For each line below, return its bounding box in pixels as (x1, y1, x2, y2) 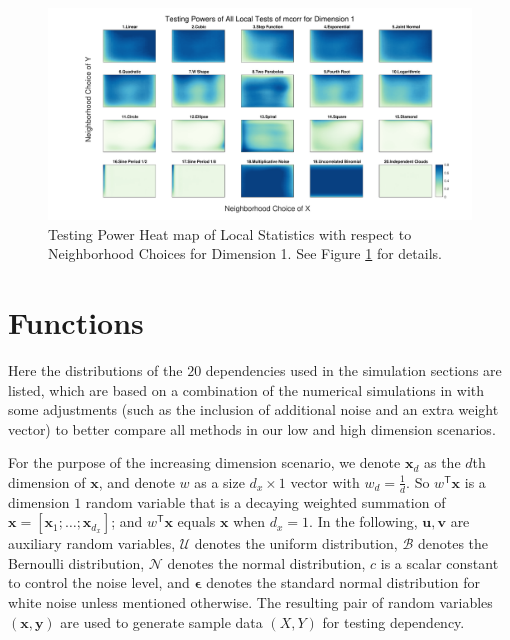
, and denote (98, 471, 175, 492)
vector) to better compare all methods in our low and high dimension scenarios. (8, 418, 496, 439)
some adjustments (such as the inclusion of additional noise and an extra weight (8, 399, 499, 420)
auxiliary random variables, (8, 533, 176, 554)
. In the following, (309, 511, 418, 532)
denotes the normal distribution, (167, 552, 366, 573)
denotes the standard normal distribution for (206, 572, 480, 593)
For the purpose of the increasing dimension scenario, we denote (8, 452, 401, 473)
